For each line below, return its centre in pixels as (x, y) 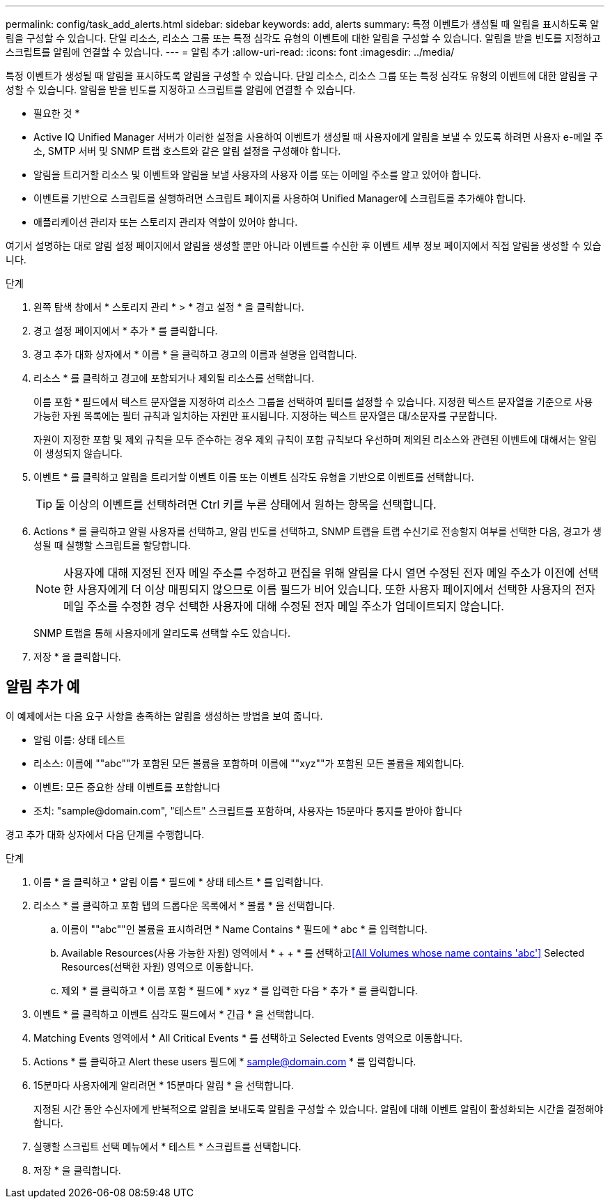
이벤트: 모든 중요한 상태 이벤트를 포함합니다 (127, 787)
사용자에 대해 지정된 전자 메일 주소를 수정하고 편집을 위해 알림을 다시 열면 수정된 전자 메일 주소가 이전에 (319, 573)
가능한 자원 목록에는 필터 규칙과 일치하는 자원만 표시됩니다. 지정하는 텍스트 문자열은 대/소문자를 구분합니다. (265, 416)
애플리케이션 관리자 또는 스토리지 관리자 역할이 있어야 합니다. (166, 222)
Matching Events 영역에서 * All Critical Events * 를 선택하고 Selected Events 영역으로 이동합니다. (248, 1037)
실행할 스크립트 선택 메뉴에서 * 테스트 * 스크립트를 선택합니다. (167, 1146)
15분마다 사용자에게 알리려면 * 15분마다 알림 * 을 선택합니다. (164, 1085)
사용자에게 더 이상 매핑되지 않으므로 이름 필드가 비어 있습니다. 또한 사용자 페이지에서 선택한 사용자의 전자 (336, 589)
